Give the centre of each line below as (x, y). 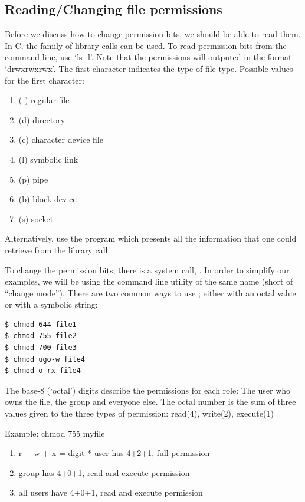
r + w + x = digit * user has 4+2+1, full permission (114, 453)
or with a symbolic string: (51, 304)
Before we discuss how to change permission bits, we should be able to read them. (153, 34)
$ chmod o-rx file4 (43, 371)
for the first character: (45, 80)
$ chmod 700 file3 (41, 348)
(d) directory (42, 119)
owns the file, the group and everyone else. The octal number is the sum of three (150, 402)
